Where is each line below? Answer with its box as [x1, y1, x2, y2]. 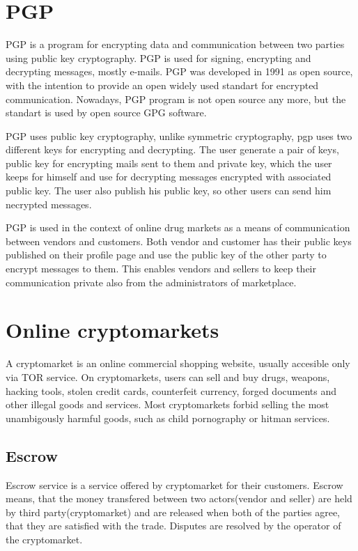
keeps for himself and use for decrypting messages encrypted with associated [6, 169, 332, 184]
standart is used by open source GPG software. [6, 105, 207, 120]
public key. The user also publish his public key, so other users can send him [6, 183, 332, 198]
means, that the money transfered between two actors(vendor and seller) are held [6, 491, 352, 506]
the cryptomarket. [6, 531, 83, 546]
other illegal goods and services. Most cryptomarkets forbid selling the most [6, 397, 329, 412]
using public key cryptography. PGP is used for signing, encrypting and [6, 50, 311, 65]
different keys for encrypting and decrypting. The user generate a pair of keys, [6, 142, 339, 157]
